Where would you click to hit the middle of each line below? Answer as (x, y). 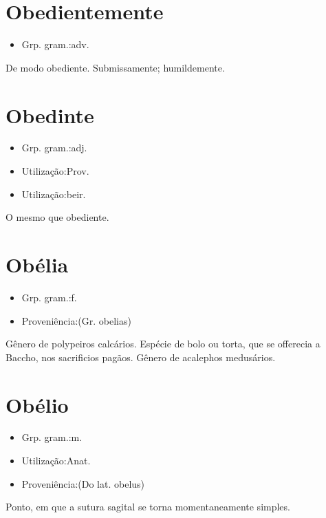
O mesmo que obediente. (57, 217)
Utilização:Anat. (56, 461)
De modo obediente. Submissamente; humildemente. (115, 67)
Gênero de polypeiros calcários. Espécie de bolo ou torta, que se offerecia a (163, 344)
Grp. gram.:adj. (54, 148)
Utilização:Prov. (55, 171)
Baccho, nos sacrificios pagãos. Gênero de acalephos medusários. (141, 357)
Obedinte (50, 115)
